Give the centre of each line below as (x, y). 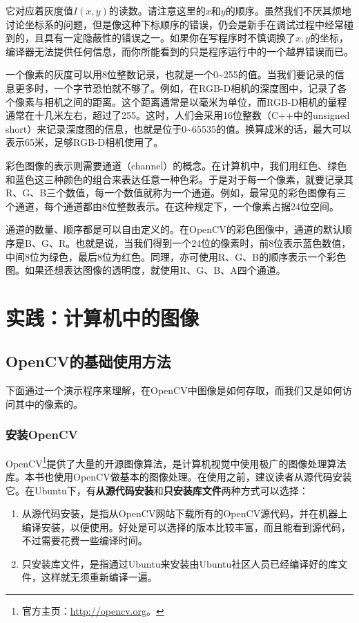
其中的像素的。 (49, 403)
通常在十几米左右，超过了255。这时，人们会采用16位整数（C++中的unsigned (178, 115)
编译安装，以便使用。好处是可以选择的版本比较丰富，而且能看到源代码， (186, 527)
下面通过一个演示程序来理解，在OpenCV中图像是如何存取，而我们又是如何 (174, 390)
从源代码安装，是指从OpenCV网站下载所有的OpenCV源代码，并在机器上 (185, 513)
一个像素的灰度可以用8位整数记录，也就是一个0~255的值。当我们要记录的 (170, 74)
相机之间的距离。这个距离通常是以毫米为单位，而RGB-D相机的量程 (195, 101)
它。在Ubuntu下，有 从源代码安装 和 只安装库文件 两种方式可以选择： (157, 490)
